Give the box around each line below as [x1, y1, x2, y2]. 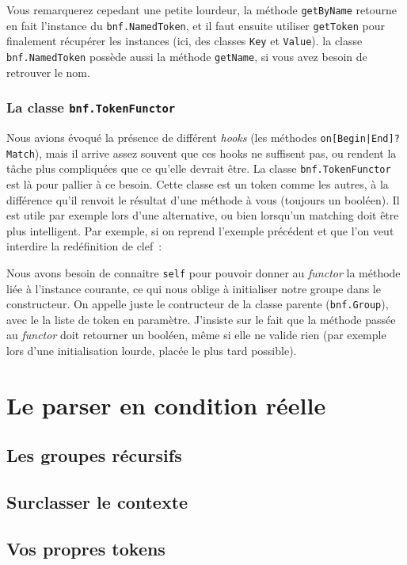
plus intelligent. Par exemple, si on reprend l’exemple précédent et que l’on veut [6, 222, 394, 239]
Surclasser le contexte [6, 490, 188, 514]
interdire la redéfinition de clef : [6, 238, 162, 254]
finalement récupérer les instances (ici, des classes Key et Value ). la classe [6, 32, 363, 49]
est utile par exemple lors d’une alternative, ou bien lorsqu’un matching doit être [6, 207, 399, 223]
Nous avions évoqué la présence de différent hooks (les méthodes [6, 129, 317, 145]
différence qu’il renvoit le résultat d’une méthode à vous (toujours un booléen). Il [6, 191, 400, 208]
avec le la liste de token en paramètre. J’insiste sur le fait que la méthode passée [6, 311, 396, 327]
